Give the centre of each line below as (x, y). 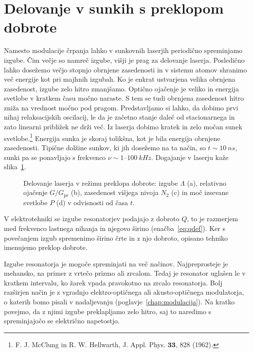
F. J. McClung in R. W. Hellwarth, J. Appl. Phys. (90, 344)
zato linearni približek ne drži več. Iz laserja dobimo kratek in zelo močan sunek (123, 127)
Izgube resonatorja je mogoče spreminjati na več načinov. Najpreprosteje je (116, 263)
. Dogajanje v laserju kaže (190, 157)
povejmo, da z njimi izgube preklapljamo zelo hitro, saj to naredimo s (108, 311)
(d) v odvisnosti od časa (92, 202)
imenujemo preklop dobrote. (46, 247)
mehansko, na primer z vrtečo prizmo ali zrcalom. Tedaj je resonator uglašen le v (125, 273)
